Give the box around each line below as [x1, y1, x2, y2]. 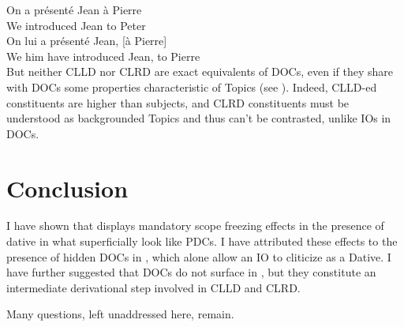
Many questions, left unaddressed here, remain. [6, 306, 234, 322]
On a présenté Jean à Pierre [6, 2, 142, 17]
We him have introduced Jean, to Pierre [6, 47, 200, 64]
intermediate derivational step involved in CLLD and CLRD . [6, 279, 301, 295]
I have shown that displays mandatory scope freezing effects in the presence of [6, 217, 384, 234]
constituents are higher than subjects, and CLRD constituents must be [6, 94, 350, 111]
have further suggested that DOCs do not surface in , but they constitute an [6, 264, 376, 280]
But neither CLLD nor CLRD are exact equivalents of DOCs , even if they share [6, 63, 393, 80]
